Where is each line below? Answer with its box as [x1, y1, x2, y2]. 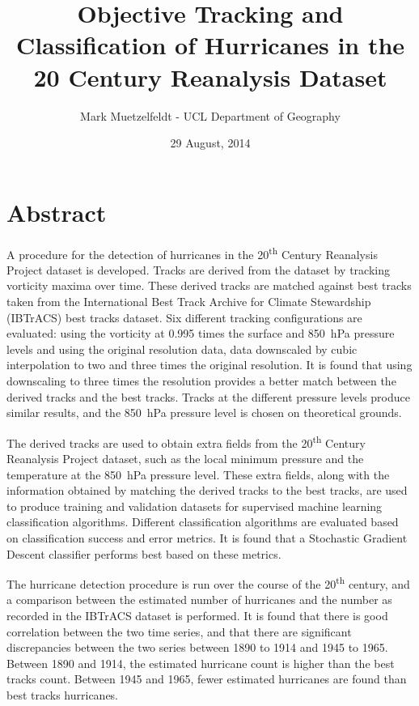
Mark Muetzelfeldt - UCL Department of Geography [80, 107, 341, 124]
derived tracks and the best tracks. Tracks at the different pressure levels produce [6, 388, 410, 405]
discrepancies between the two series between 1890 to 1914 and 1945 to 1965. [6, 639, 388, 656]
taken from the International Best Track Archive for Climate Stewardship [6, 293, 371, 310]
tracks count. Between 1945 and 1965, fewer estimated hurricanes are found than [6, 670, 407, 687]
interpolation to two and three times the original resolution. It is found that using [6, 356, 413, 373]
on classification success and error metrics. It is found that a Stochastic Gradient [6, 529, 408, 547]
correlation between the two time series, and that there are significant [6, 623, 352, 640]
